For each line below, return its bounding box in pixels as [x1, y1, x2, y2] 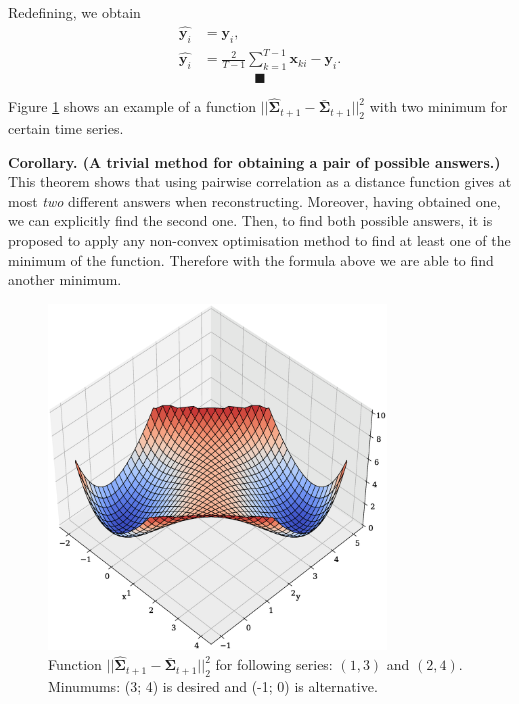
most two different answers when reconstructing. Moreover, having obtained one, [8, 190, 501, 211]
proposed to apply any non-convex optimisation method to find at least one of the [8, 229, 511, 250]
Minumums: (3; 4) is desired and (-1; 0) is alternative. [48, 675, 378, 696]
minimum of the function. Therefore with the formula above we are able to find [8, 249, 494, 270]
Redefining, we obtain [8, 2, 141, 22]
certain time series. [8, 117, 124, 138]
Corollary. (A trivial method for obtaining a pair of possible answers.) [8, 151, 501, 172]
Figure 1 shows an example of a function [8, 96, 257, 117]
